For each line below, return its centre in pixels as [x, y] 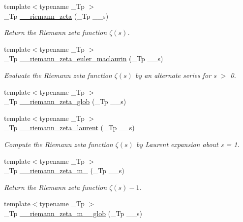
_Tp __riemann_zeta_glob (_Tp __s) [65, 101]
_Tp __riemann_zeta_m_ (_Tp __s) [64, 170]
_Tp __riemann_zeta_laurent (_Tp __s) [69, 128]
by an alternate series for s [176, 75]
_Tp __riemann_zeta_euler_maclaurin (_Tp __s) [84, 58]
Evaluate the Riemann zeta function [58, 75]
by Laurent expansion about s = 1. [188, 144]
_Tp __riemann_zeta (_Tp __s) [56, 16]
